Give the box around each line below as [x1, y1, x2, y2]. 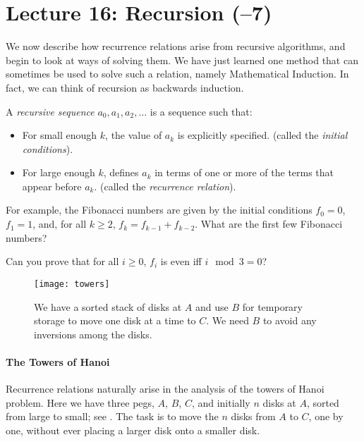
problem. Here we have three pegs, [6, 395, 154, 410]
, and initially [191, 395, 250, 410]
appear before [22, 178, 82, 193]
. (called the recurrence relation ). [94, 178, 236, 193]
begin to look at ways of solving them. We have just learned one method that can [6, 52, 358, 67]
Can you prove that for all [6, 254, 119, 269]
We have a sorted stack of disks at [34, 299, 182, 314]
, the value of [105, 128, 162, 142]
